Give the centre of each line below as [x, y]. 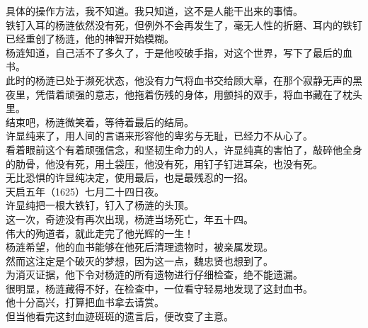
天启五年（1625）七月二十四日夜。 [85, 191]
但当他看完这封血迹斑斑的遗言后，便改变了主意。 [120, 316]
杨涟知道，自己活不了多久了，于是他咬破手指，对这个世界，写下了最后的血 [179, 52]
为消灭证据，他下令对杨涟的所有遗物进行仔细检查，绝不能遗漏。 [154, 275]
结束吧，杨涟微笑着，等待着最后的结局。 [100, 121]
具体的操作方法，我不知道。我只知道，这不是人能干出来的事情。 [154, 11]
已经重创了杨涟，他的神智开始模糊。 [90, 39]
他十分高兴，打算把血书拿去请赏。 [85, 302]
